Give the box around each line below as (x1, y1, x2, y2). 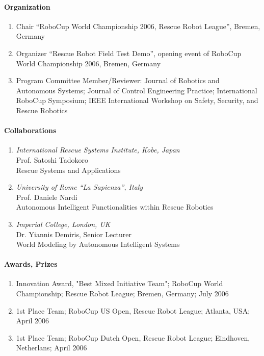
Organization (4, 1, 50, 12)
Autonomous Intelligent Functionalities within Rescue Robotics (16, 201, 214, 212)
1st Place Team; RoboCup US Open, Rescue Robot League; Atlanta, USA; (16, 305, 250, 316)
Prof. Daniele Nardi (16, 191, 77, 202)
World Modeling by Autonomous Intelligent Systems (16, 239, 180, 249)
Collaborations (4, 125, 57, 136)
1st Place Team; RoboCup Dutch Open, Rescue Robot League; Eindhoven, (16, 332, 250, 343)
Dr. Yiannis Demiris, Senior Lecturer (16, 228, 131, 239)
